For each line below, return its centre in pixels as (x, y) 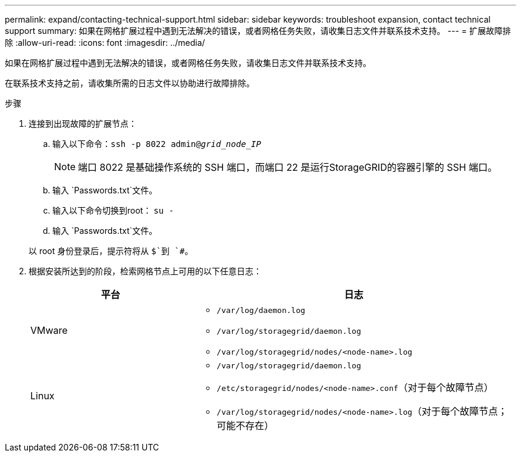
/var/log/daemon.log (261, 310)
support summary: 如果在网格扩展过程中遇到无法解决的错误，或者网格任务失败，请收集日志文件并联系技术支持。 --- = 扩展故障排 (258, 31)
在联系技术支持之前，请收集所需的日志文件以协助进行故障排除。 (130, 83)
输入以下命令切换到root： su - (113, 210)
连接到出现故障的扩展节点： (83, 123)
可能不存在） (245, 425)
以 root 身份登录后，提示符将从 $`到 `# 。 (111, 251)
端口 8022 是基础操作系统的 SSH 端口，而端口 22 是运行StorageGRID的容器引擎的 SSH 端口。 (288, 167)
